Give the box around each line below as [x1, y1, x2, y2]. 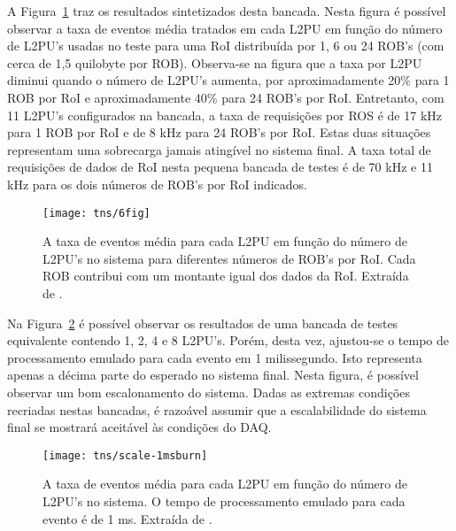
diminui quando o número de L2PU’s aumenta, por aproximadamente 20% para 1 [7, 71, 450, 89]
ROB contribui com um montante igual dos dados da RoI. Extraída [43, 266, 409, 285]
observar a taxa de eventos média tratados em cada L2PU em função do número [7, 19, 443, 37]
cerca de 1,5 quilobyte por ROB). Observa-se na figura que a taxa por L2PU [7, 53, 422, 72]
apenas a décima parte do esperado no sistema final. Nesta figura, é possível [7, 366, 419, 384]
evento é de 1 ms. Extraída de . [43, 509, 213, 527]
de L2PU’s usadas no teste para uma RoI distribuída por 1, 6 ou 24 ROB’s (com [7, 36, 444, 55]
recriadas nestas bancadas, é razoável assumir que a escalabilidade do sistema [7, 400, 427, 419]
